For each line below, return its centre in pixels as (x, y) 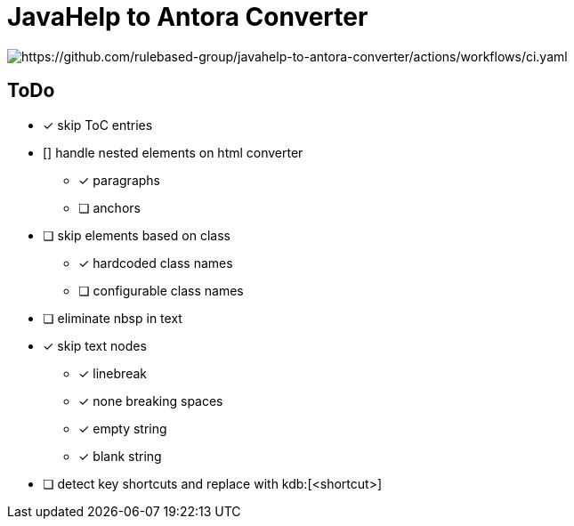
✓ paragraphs (119, 180)
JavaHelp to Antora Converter (188, 17)
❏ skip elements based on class (137, 235)
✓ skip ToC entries (98, 125)
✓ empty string (123, 428)
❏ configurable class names (161, 290)
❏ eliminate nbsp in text (113, 318)
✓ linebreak (113, 373)
